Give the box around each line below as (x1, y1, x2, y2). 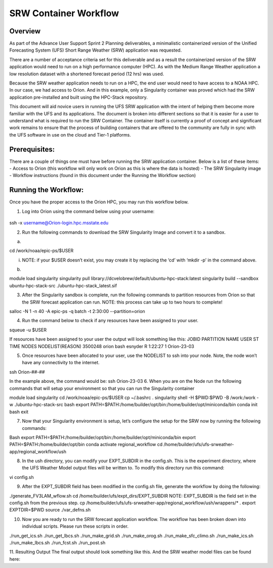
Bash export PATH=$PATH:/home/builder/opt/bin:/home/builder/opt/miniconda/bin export (9, 434, 196, 440)
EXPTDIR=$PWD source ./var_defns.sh (9, 507, 91, 513)
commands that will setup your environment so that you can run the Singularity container (9, 385, 195, 391)
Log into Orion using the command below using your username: (22, 208, 155, 214)
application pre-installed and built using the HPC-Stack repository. (9, 94, 148, 100)
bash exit (9, 409, 29, 415)
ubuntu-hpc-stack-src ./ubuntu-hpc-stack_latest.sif (9, 282, 117, 288)
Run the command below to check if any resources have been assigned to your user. (22, 318, 199, 324)
